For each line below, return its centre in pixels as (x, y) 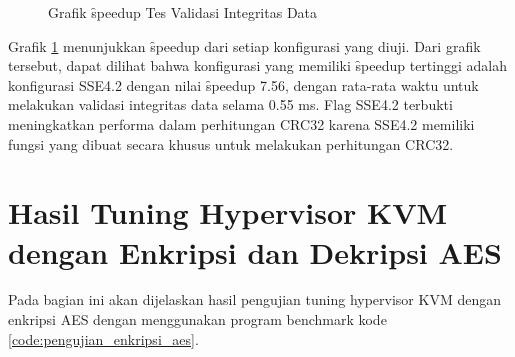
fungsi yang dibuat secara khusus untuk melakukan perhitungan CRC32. (231, 143)
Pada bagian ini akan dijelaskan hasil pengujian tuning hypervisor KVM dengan (254, 299)
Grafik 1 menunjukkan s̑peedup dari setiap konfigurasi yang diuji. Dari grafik (244, 45)
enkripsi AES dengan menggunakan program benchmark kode (197, 319)
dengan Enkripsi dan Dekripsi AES (255, 251)
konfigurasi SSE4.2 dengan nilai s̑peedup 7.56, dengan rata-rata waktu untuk (243, 84)
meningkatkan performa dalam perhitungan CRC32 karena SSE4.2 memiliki (241, 123)
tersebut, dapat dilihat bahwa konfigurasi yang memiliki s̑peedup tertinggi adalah (257, 65)
